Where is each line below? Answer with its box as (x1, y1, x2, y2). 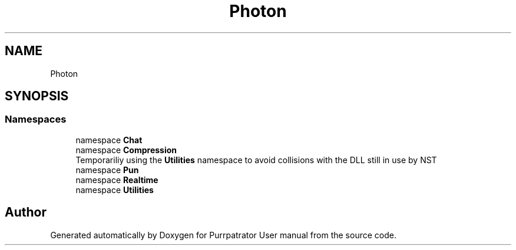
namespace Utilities (75, 184, 154, 195)
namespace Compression (75, 144, 177, 155)
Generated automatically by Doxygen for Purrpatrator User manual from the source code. (50, 229, 396, 240)
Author (5, 205, 47, 220)
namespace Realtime (75, 174, 158, 185)
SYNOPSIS (5, 89, 69, 104)
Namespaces (5, 113, 67, 126)
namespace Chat (75, 134, 143, 145)
